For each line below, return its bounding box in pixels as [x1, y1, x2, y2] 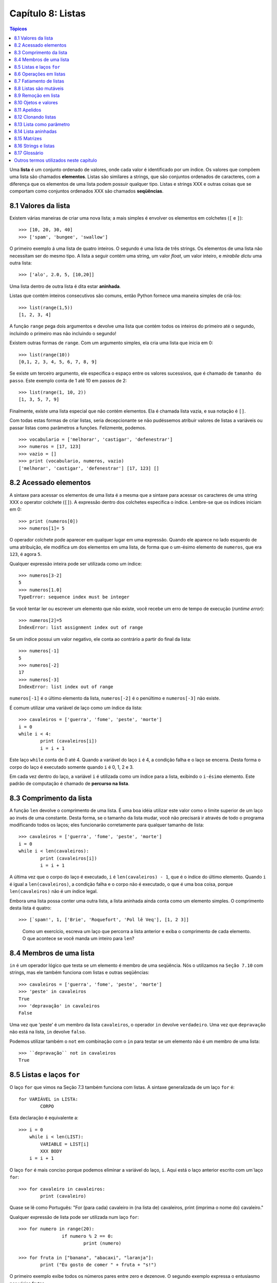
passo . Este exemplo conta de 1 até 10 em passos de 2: [9, 377, 127, 383]
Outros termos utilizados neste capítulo [14, 157, 97, 163]
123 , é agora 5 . [9, 551, 42, 557]
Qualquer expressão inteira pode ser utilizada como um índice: [9, 560, 142, 567]
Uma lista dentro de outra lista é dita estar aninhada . [9, 283, 121, 289]
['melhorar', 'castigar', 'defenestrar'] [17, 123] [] [18, 465, 160, 471]
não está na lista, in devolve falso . [9, 1029, 86, 1035]
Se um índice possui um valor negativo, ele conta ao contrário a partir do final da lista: [9, 636, 192, 642]
